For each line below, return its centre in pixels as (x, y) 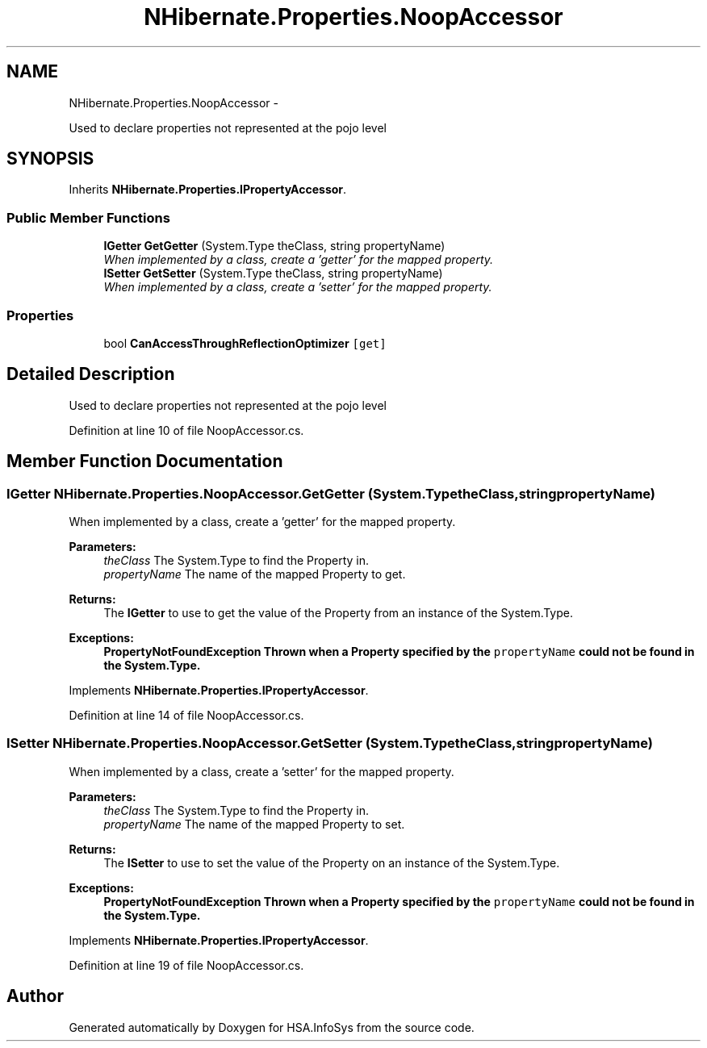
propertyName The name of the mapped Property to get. (255, 574)
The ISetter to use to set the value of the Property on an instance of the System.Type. (332, 862)
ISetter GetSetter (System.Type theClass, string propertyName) (273, 273)
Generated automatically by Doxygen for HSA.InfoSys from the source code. (272, 1027)
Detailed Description (91, 374)
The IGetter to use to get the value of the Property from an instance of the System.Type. (339, 613)
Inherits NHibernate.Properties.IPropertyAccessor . (208, 190)
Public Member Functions (88, 217)
